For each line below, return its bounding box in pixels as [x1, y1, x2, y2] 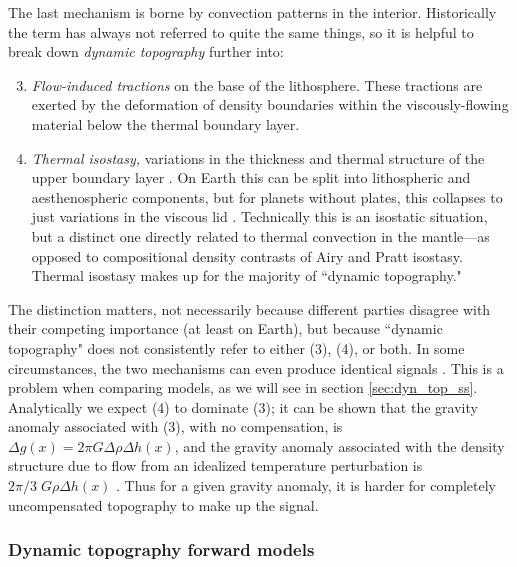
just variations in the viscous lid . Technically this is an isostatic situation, [31, 206, 488, 227]
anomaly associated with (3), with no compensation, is [8, 416, 343, 437]
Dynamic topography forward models [8, 537, 315, 562]
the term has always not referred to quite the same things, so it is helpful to [8, 21, 474, 42]
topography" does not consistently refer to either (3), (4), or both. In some [8, 337, 465, 358]
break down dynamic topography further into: [8, 41, 284, 62]
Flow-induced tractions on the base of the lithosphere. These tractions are [31, 74, 483, 95]
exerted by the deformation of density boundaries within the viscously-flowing [31, 94, 509, 115]
